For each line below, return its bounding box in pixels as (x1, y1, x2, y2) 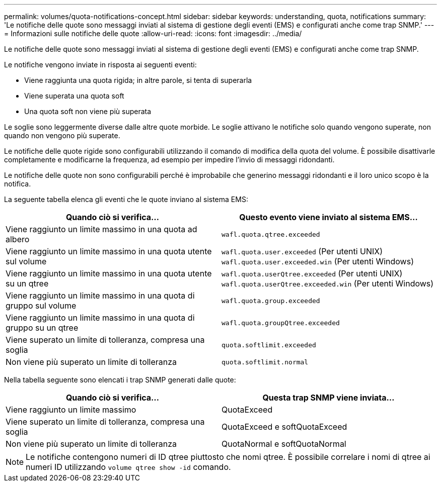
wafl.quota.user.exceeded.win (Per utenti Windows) (222, 256, 414, 266)
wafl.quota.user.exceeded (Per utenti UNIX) (222, 246, 383, 256)
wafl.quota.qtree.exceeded (222, 230, 320, 238)
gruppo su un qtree (6, 323, 79, 333)
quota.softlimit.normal (222, 358, 309, 366)
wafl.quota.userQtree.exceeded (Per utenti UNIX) (222, 268, 403, 278)
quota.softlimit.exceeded (222, 341, 316, 349)
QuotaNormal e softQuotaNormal (222, 439, 346, 449)
